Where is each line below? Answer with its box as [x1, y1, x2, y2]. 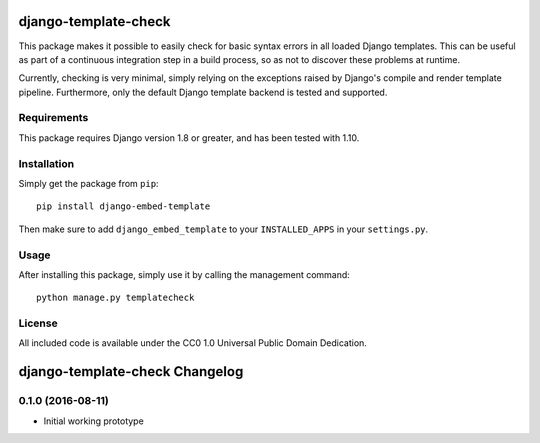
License [18, 316, 59, 330]
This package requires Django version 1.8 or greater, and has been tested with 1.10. [18, 131, 360, 144]
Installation [18, 156, 75, 170]
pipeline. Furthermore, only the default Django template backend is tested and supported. [18, 86, 388, 98]
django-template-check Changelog [18, 363, 244, 380]
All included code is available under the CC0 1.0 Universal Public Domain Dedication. [18, 337, 367, 349]
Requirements [18, 111, 89, 125]
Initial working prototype [43, 415, 144, 427]
